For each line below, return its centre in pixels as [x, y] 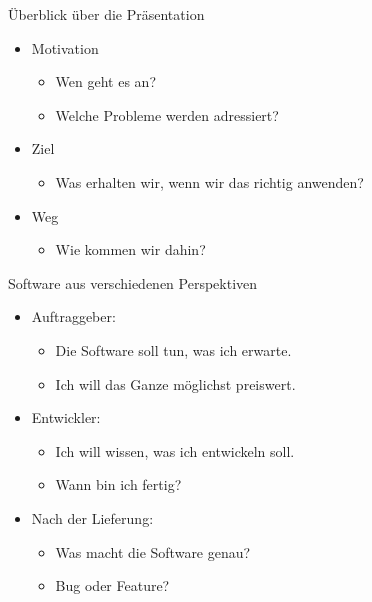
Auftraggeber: [73, 316]
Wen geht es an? [105, 81]
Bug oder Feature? [112, 585]
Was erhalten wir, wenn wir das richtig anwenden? [209, 181]
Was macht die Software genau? [153, 551]
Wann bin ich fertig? [118, 484]
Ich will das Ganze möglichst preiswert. [175, 383]
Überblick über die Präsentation [106, 14]
